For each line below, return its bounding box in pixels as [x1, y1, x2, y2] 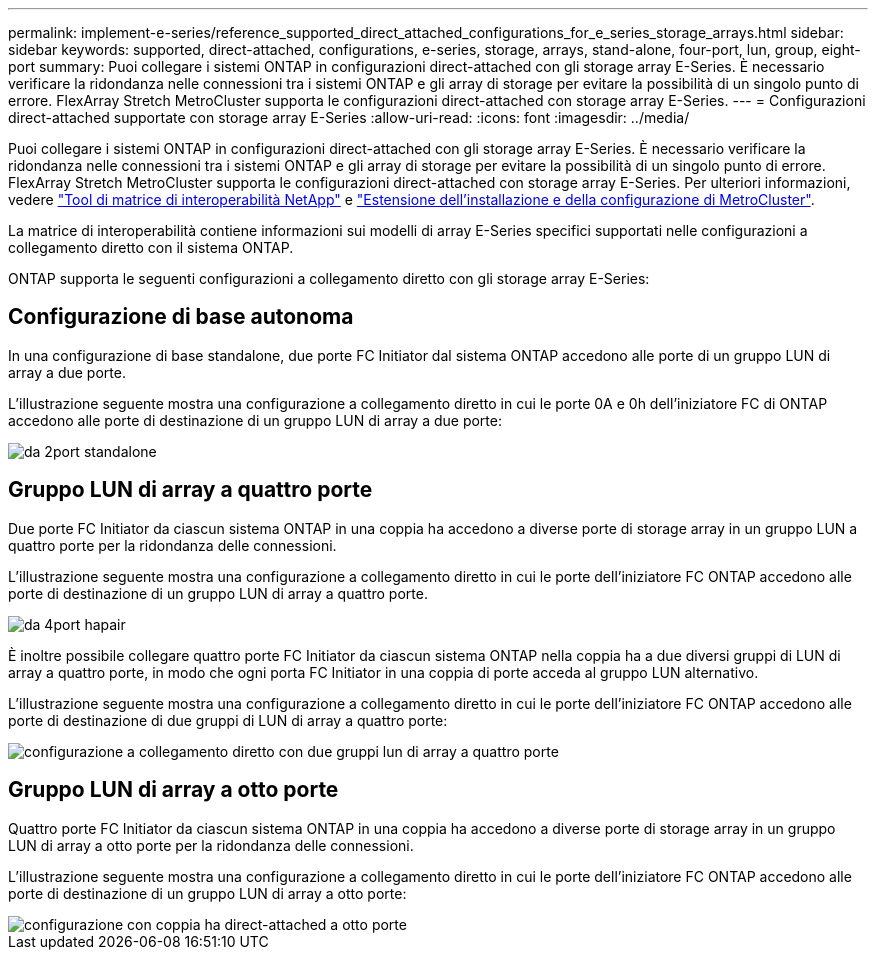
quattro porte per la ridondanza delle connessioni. [8, 536, 337, 554]
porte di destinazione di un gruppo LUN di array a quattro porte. [8, 584, 428, 602]
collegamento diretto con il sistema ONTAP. [8, 239, 294, 256]
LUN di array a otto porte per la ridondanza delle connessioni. [8, 836, 414, 854]
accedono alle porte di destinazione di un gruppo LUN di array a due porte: [8, 411, 502, 429]
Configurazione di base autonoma [8, 304, 354, 330]
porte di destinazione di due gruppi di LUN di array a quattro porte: [8, 711, 448, 729]
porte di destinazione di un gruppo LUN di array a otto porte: [8, 884, 407, 902]
